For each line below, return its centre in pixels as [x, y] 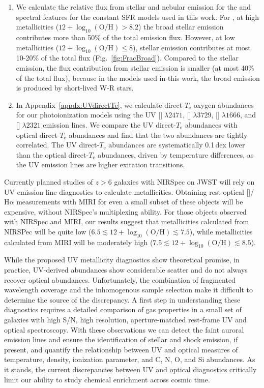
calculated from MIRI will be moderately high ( [79, 242]
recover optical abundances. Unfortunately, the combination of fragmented [120, 279]
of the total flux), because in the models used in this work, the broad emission [138, 78]
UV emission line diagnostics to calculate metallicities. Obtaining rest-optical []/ [129, 191]
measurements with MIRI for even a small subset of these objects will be [130, 202]
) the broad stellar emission [181, 27]
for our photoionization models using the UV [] [89, 115]
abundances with [211, 124]
